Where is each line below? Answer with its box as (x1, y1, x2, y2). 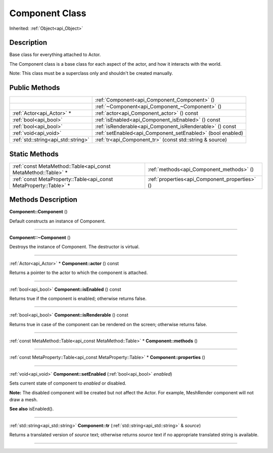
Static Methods (9, 150, 59, 158)
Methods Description (9, 195, 78, 204)
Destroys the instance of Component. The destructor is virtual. (9, 244, 140, 250)
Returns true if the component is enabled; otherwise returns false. (9, 295, 147, 301)
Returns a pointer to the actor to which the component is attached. (9, 269, 148, 276)
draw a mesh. (9, 397, 38, 403)
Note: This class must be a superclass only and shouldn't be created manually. (9, 70, 173, 76)
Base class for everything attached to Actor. (9, 52, 101, 58)
